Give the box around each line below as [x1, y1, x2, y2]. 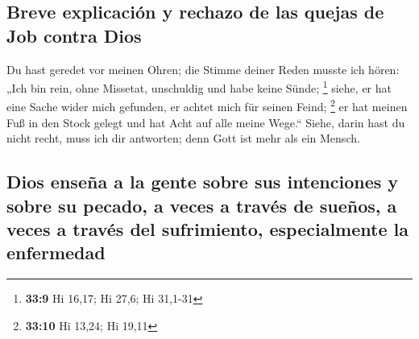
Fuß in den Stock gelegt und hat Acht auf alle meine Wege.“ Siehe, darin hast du [6, 114, 405, 130]
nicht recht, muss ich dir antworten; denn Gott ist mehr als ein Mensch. [6, 130, 360, 147]
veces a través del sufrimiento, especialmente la [6, 217, 409, 242]
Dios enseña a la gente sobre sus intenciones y [6, 169, 399, 194]
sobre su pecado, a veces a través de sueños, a [6, 192, 397, 217]
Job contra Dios [6, 23, 142, 48]
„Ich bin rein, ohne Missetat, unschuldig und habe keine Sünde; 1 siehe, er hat [6, 77, 392, 96]
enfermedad [6, 240, 106, 265]
